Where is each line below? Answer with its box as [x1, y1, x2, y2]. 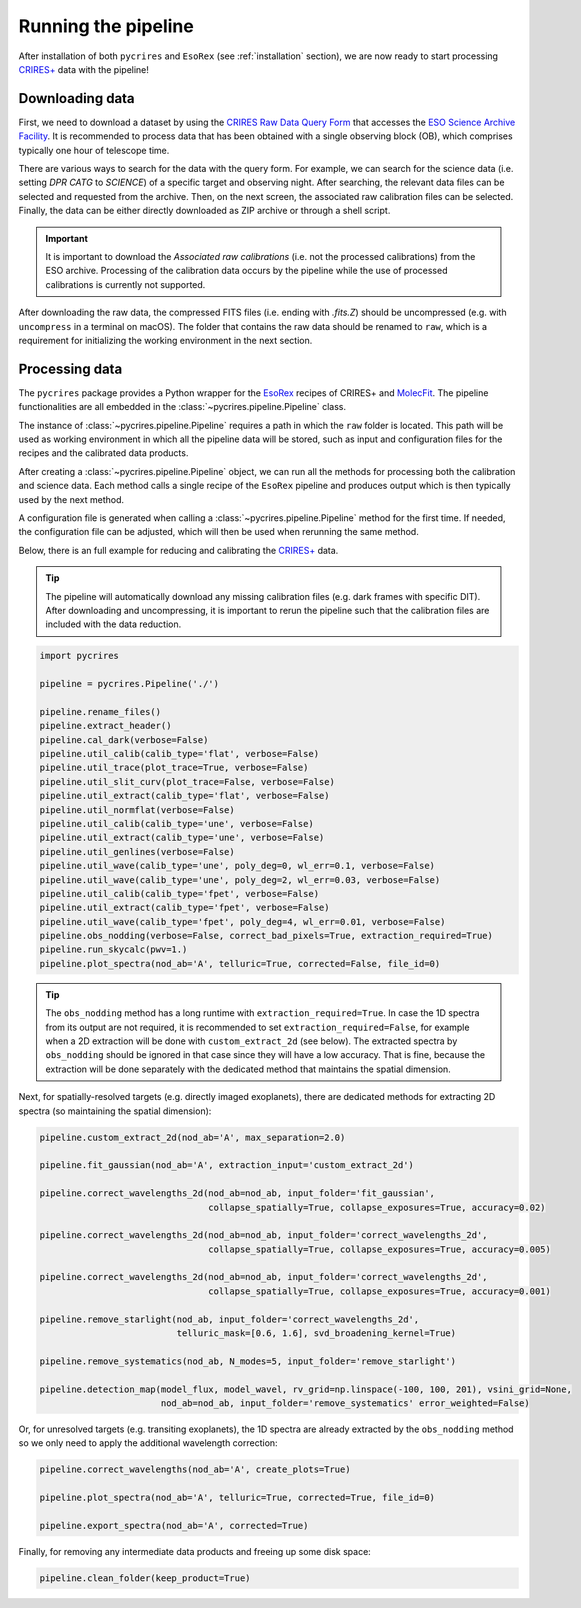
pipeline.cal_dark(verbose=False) [39, 734, 209, 745]
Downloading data [18, 90, 135, 107]
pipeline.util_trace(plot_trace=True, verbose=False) [39, 762, 309, 774]
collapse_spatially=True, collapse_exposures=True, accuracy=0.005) [208, 1243, 552, 1255]
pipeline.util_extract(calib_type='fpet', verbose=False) [39, 902, 330, 914]
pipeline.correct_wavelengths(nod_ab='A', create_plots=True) [39, 1464, 351, 1475]
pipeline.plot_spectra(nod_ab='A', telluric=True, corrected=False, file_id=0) [39, 958, 441, 969]
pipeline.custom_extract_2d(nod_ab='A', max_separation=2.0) [39, 1131, 346, 1143]
